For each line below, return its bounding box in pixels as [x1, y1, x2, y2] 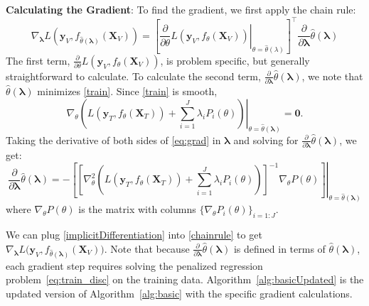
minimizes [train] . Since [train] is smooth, [37, 84, 218, 99]
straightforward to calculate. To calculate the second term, [6, 68, 261, 83]
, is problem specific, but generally [160, 53, 310, 67]
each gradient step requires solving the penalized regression [6, 258, 263, 273]
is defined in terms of [233, 241, 326, 256]
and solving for [233, 132, 299, 147]
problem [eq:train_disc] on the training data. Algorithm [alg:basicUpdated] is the [6, 272, 364, 287]
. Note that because [104, 241, 190, 256]
